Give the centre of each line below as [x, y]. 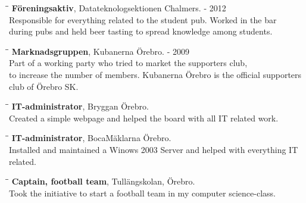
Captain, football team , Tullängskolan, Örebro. [103, 181]
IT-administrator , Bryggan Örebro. [80, 106]
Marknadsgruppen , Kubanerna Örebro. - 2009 [100, 51]
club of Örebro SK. [44, 86]
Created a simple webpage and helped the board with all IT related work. [144, 118]
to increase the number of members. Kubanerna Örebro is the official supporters [155, 74]
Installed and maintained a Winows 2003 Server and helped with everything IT [154, 149]
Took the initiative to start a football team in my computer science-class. [142, 193]
